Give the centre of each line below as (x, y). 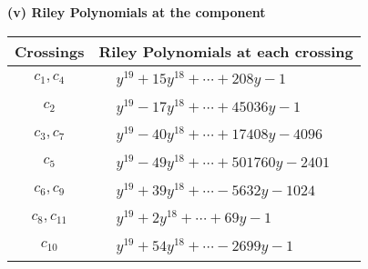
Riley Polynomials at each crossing (226, 51)
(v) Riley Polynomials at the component (137, 12)
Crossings (50, 51)
